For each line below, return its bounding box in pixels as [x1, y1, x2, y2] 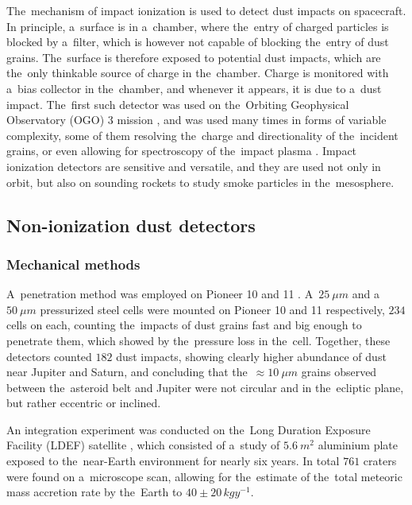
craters [363, 453, 397, 469]
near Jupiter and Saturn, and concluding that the [6, 363, 248, 380]
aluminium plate [318, 437, 398, 453]
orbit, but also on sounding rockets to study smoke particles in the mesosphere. [6, 173, 395, 190]
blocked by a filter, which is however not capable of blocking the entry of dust [6, 33, 389, 50]
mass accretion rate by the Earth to [6, 484, 183, 500]
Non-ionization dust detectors [6, 212, 256, 237]
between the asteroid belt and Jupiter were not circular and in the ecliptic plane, [6, 379, 404, 395]
